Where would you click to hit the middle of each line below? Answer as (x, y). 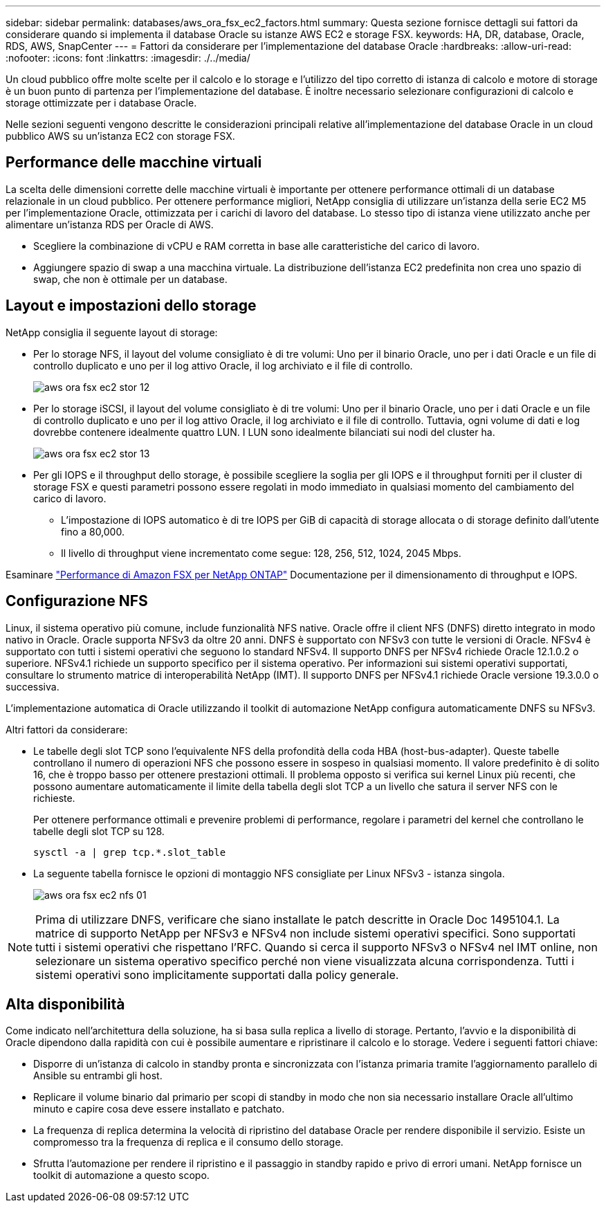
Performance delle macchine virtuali (134, 163)
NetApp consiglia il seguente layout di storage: (112, 332)
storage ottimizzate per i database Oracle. (101, 103)
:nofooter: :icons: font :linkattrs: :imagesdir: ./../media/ (128, 58)
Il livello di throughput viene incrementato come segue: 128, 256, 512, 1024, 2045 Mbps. (261, 553)
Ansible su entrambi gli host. (98, 1076)
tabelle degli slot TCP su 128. (99, 831)
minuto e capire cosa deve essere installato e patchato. (159, 1109)
